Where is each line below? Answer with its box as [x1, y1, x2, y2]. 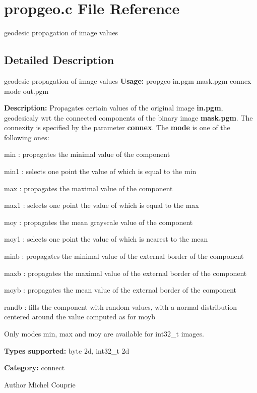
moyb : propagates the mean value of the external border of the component [4, 285, 237, 295]
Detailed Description [4, 52, 114, 68]
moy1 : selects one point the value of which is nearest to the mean [4, 234, 208, 244]
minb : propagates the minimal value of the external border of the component [4, 251, 244, 261]
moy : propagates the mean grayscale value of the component [4, 216, 193, 227]
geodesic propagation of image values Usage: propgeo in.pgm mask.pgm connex [4, 75, 251, 86]
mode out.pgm [4, 85, 49, 96]
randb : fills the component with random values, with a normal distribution [4, 301, 237, 312]
